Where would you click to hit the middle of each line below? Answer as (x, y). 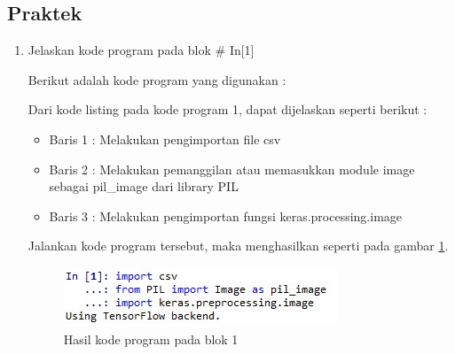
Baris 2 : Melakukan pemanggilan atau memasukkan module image (232, 169)
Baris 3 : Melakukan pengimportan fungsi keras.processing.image (226, 215)
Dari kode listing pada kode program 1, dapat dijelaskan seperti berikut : (227, 109)
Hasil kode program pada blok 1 (151, 339)
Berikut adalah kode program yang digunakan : (157, 79)
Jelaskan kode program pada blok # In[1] (141, 50)
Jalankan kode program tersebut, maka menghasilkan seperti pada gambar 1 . (238, 246)
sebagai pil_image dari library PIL (144, 186)
